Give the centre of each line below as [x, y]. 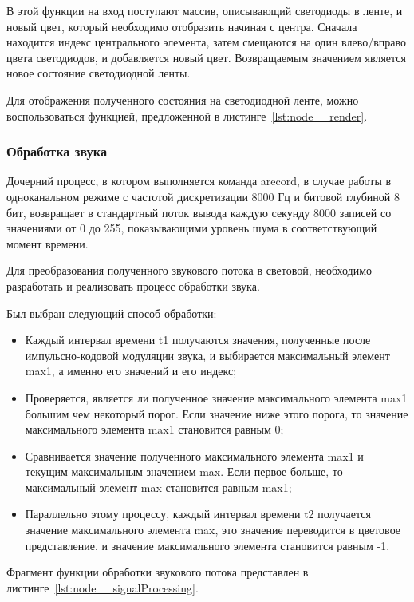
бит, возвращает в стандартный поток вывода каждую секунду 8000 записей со [199, 212]
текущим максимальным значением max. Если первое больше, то [184, 471]
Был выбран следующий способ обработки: [112, 313]
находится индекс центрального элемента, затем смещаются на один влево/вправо [207, 42]
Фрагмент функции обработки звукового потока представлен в [158, 572]
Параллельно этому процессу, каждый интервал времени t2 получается [198, 514]
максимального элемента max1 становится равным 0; [154, 429]
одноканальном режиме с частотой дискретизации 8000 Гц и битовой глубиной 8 [203, 196]
